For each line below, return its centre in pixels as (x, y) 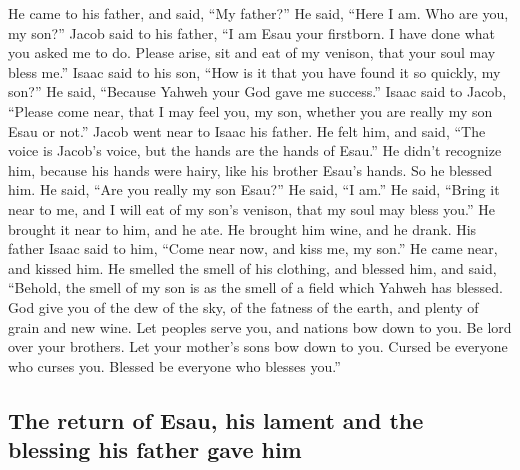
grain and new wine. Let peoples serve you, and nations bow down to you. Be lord (260, 326)
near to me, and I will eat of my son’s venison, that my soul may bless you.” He (251, 208)
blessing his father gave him (155, 449)
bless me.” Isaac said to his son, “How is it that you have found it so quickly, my (254, 71)
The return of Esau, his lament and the (216, 419)
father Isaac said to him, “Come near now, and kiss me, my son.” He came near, (253, 248)
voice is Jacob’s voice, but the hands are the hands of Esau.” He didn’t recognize (255, 150)
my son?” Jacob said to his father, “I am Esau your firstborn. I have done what (252, 32)
